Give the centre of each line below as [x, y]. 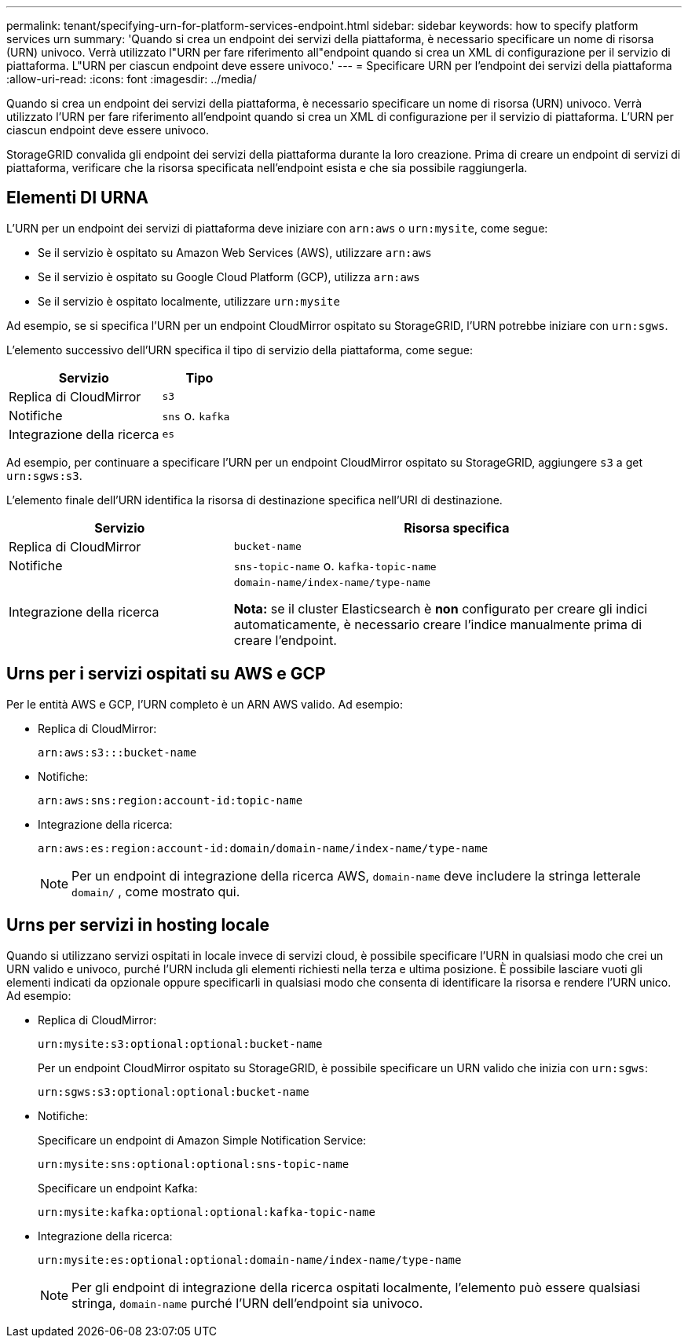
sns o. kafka [196, 415]
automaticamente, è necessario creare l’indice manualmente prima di [438, 624]
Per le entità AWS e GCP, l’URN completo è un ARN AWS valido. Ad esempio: [205, 704]
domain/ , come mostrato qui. [156, 891]
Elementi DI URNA [77, 198]
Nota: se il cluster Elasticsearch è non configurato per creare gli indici [441, 608]
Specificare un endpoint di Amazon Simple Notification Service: [202, 1140]
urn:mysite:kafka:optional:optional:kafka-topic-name [207, 1212]
